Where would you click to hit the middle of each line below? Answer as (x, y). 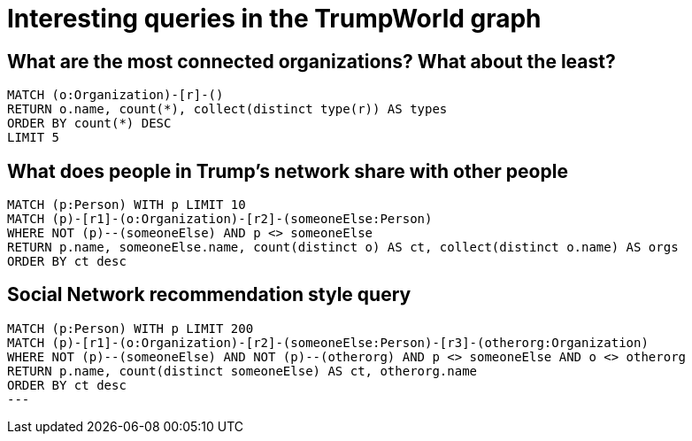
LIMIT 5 (34, 138)
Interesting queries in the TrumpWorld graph (274, 19)
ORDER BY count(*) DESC (89, 124)
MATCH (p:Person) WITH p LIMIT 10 (127, 205)
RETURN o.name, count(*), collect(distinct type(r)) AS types (227, 109)
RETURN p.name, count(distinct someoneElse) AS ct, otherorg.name (242, 371)
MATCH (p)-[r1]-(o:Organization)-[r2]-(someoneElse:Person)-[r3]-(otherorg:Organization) (328, 342)
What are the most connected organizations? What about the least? (311, 61)
